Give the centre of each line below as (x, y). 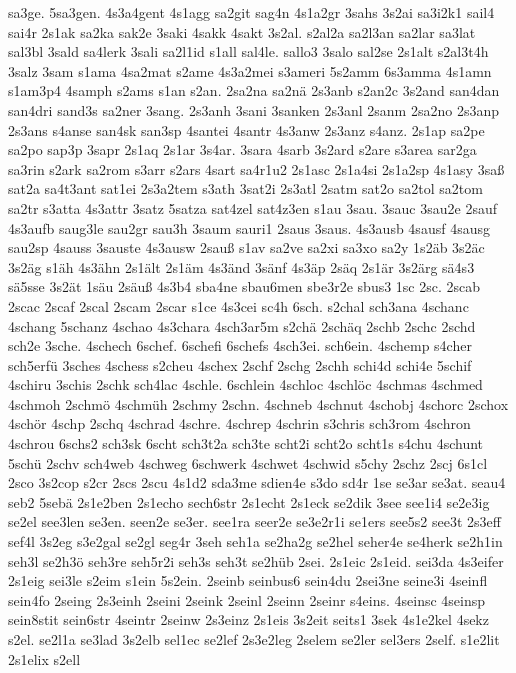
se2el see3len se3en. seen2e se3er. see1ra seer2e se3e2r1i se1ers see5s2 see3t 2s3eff (254, 521)
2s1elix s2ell (44, 658)
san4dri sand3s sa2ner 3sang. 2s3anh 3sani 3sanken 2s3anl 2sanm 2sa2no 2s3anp (253, 109)
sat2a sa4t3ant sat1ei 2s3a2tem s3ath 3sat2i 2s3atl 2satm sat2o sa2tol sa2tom (245, 188)
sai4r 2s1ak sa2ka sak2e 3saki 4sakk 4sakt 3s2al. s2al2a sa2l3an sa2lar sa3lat (242, 31)
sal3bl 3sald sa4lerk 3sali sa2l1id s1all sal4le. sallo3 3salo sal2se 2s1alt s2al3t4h (248, 51)
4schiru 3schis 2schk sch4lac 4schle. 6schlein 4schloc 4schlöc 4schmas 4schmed (245, 384)
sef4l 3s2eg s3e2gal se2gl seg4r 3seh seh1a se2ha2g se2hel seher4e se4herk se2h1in (255, 541)
